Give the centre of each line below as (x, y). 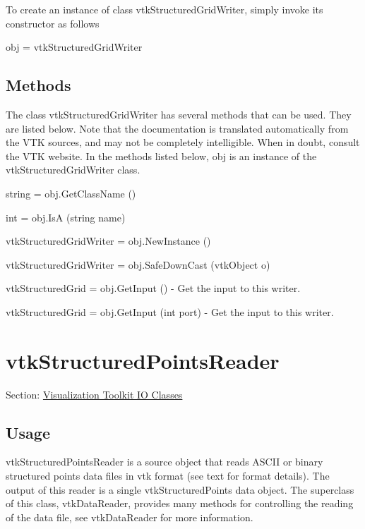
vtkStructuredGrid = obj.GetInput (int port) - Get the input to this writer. (170, 311)
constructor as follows (53, 23)
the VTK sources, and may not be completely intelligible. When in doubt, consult (183, 142)
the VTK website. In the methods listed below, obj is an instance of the (161, 156)
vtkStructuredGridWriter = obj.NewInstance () (108, 241)
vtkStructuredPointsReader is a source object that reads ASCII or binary (164, 462)
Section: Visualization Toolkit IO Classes (94, 394)
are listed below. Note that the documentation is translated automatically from (177, 128)
